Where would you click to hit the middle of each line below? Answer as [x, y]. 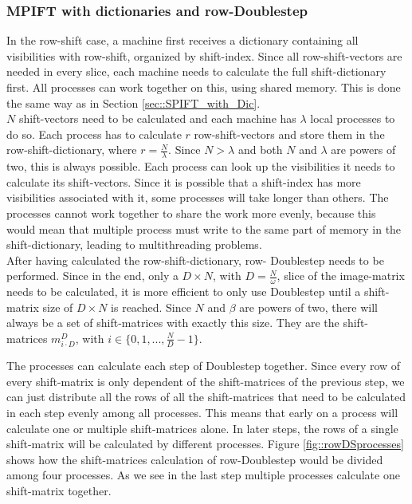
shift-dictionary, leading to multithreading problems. [134, 244]
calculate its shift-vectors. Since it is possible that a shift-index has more [184, 181]
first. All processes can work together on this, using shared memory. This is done [204, 87]
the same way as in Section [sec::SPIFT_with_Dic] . [133, 102]
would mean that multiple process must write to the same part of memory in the [204, 228]
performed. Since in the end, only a [92, 276]
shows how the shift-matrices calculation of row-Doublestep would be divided [195, 459]
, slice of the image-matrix [341, 276]
